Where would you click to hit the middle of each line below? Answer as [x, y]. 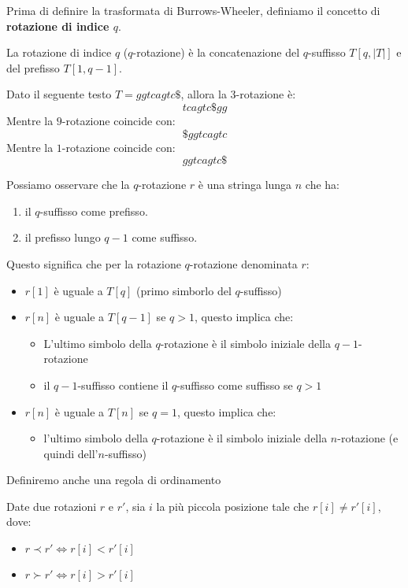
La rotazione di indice [59, 52]
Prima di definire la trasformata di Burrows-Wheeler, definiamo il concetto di [193, 10]
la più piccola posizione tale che [233, 506]
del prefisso [33, 67]
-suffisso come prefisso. [94, 211]
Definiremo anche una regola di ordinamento [114, 480]
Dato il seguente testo [59, 94]
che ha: [323, 185]
